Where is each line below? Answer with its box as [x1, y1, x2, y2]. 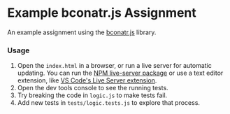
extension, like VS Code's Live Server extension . [17, 76, 157, 85]
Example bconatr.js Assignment [7, 5, 197, 21]
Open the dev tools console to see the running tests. [17, 84, 169, 92]
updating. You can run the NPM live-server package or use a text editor [17, 69, 224, 78]
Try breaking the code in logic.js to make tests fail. [17, 91, 168, 99]
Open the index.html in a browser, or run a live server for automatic [17, 62, 212, 70]
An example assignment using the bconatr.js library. [7, 28, 157, 36]
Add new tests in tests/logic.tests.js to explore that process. [17, 99, 201, 107]
